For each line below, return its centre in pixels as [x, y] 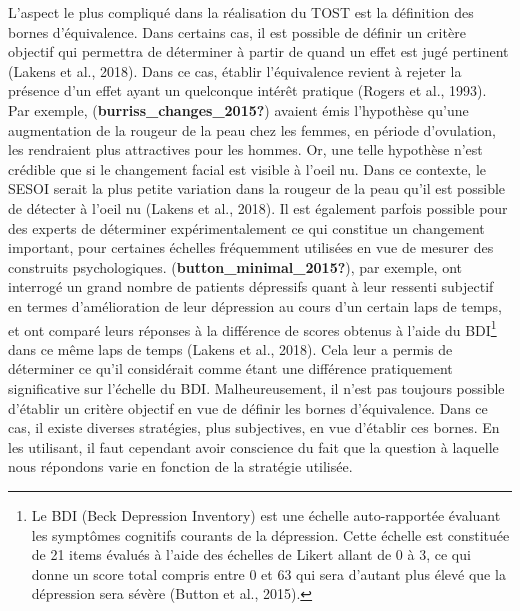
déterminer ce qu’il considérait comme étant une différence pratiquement [230, 368]
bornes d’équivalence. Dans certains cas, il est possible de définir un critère [237, 31]
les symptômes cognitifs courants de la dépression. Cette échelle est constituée [270, 534]
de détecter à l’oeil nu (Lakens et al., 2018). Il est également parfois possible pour [258, 207]
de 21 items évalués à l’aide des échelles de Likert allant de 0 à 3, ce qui [251, 554]
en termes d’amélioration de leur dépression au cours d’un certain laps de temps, [255, 305]
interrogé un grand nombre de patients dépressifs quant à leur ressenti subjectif [251, 286]
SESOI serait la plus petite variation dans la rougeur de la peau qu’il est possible [257, 188]
